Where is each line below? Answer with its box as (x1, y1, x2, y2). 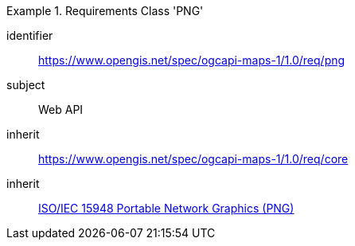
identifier (6, 29, 53, 42)
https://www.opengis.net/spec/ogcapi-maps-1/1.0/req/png (38, 53, 345, 67)
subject (6, 78, 45, 92)
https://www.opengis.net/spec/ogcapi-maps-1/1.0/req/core (38, 152, 349, 166)
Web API (38, 103, 84, 116)
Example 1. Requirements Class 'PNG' (6, 4, 204, 18)
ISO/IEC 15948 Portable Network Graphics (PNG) (38, 201, 295, 215)
